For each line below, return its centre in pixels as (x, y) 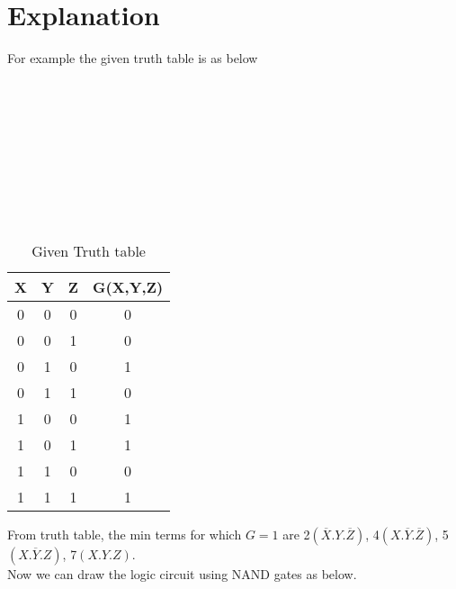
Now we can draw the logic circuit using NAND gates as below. (182, 574)
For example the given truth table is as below (133, 58)
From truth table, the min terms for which (125, 535)
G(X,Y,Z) (128, 287)
